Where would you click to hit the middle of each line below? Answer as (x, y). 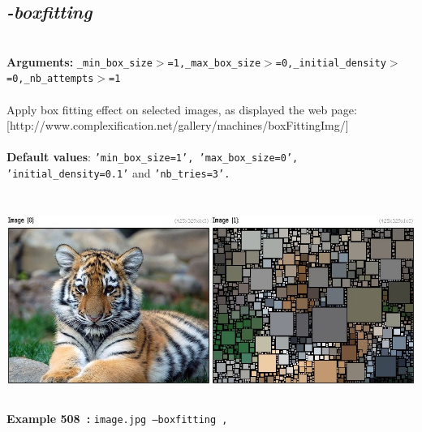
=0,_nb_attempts (50, 79)
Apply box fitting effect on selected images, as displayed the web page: (182, 109)
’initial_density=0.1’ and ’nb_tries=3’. (118, 173)
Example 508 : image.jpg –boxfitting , (117, 418)
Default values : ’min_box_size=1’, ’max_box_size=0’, (153, 157)
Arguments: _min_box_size (80, 61)
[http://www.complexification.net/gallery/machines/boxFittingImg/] (178, 125)
